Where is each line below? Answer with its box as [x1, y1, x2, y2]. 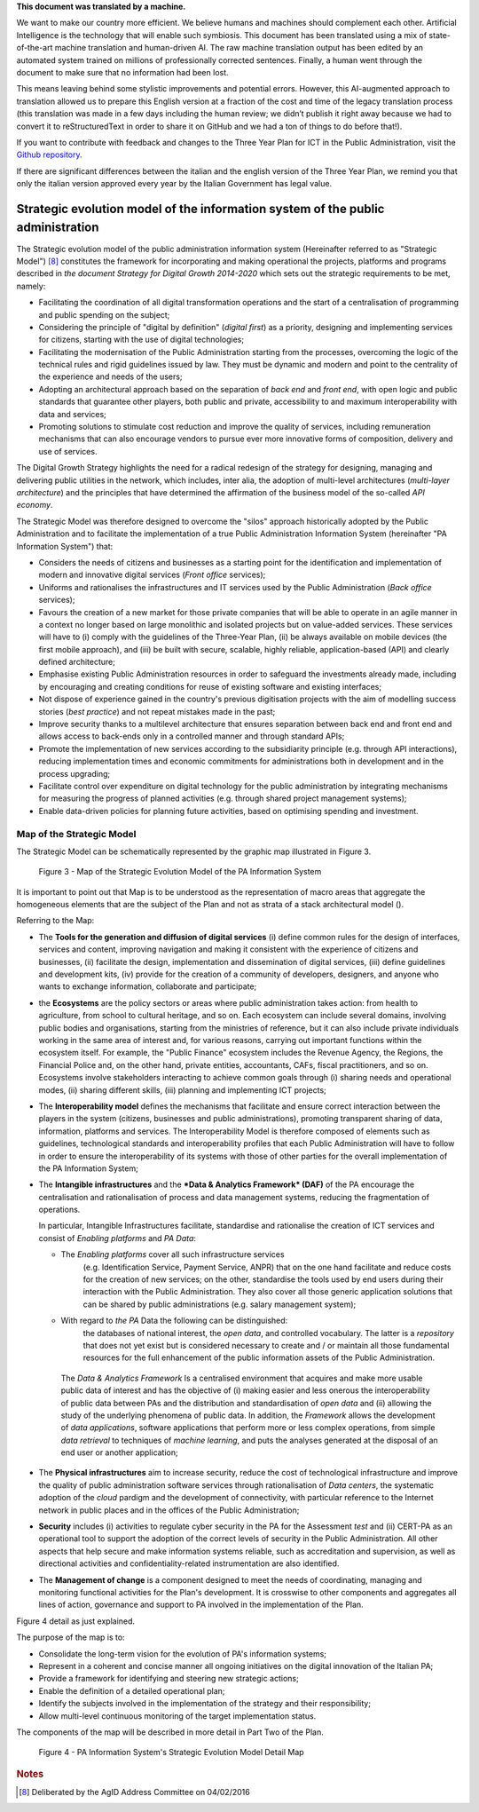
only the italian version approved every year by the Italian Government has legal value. [16, 178, 333, 189]
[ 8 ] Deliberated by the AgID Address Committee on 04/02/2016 [19, 1786, 250, 1797]
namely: [16, 281, 46, 291]
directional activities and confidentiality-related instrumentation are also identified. [38, 1558, 340, 1569]
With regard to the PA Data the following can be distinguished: [60, 1315, 288, 1326]
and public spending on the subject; [38, 309, 170, 320]
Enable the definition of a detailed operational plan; [38, 1685, 225, 1696]
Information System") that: [16, 541, 114, 551]
